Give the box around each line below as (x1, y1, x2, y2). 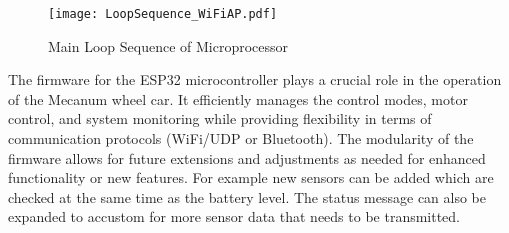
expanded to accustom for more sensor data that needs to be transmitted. (8, 206, 461, 227)
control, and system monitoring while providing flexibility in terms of (8, 108, 432, 129)
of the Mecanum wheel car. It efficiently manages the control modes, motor (8, 88, 468, 109)
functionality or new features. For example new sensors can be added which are (8, 167, 494, 188)
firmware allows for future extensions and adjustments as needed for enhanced (8, 147, 486, 168)
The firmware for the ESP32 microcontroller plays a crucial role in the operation (8, 69, 502, 90)
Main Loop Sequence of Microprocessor (48, 35, 289, 56)
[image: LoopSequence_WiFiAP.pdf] (48, 7, 278, 21)
